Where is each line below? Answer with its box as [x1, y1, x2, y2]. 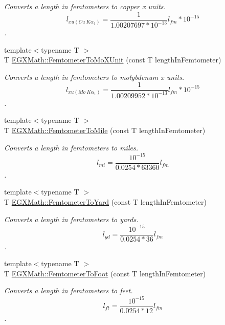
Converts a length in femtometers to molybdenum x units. [4, 71, 185, 82]
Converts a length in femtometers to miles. [4, 142, 138, 153]
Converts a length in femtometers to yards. [4, 213, 139, 224]
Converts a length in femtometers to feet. [4, 285, 133, 296]
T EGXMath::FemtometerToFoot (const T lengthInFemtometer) [4, 268, 206, 278]
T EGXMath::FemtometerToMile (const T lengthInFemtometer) [4, 124, 206, 135]
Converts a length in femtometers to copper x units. [4, 1, 166, 11]
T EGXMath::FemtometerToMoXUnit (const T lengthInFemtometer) [4, 54, 221, 65]
